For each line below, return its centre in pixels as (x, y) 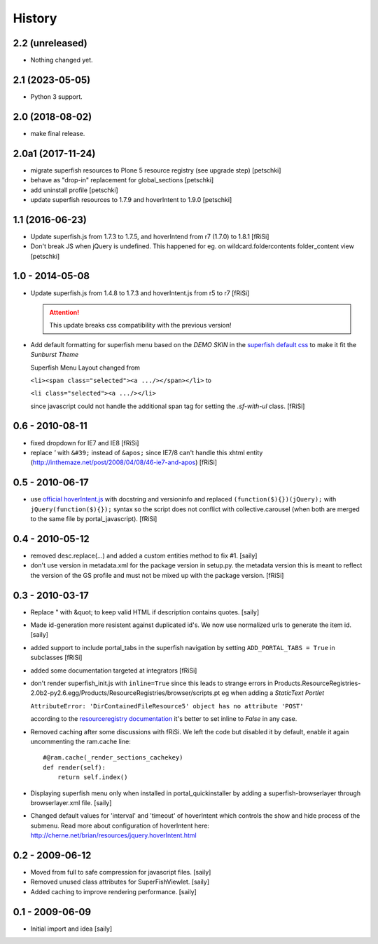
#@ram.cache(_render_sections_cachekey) (113, 758)
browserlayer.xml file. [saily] (71, 802)
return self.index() (92, 777)
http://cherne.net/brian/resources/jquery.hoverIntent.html (113, 835)
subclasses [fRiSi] (56, 658)
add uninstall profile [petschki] (74, 190)
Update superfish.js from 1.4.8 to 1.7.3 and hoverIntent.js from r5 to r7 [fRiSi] (140, 293)
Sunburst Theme (55, 355)
